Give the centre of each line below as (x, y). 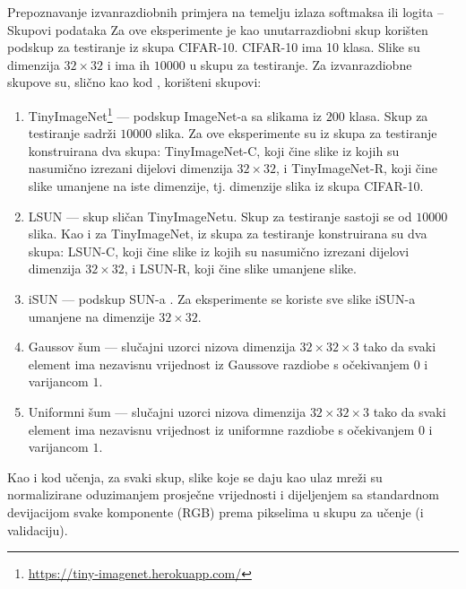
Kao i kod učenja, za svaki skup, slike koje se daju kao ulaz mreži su (195, 476)
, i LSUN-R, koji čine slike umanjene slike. (240, 269)
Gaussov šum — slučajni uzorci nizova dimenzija (162, 346)
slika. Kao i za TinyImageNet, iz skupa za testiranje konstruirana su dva (228, 234)
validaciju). (38, 529)
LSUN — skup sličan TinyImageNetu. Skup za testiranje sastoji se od (220, 216)
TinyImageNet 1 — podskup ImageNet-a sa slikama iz (175, 114)
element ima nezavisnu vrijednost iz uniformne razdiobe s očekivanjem (221, 429)
